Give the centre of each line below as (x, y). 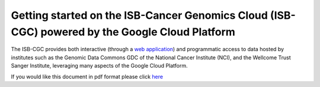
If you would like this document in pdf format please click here (87, 76)
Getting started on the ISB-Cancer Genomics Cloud (139, 15)
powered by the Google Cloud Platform (138, 32)
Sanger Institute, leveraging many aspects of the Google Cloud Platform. (99, 66)
